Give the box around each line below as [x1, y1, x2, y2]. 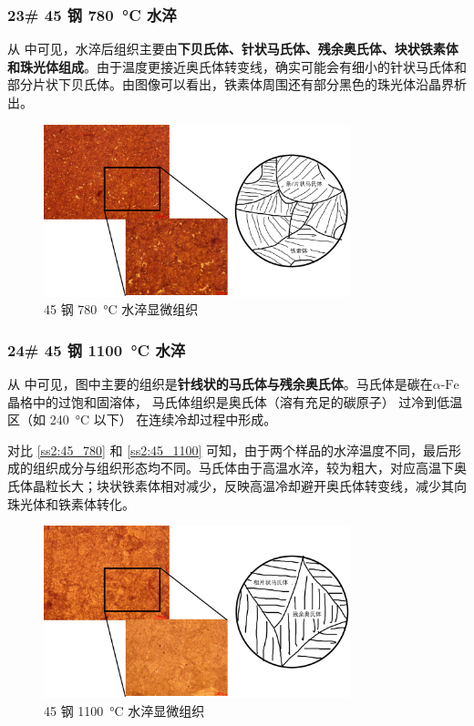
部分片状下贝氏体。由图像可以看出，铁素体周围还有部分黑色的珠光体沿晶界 [7, 75, 454, 94]
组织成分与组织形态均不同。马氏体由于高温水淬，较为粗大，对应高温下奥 [32, 458, 467, 477]
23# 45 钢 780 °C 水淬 [7, 3, 177, 26]
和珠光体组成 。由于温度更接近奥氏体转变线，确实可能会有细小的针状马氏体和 [7, 56, 467, 76]
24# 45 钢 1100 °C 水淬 [7, 338, 186, 361]
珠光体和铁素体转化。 [7, 494, 135, 513]
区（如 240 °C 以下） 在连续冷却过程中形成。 [7, 410, 277, 429]
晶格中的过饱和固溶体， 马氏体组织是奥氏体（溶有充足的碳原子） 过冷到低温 [7, 392, 463, 411]
